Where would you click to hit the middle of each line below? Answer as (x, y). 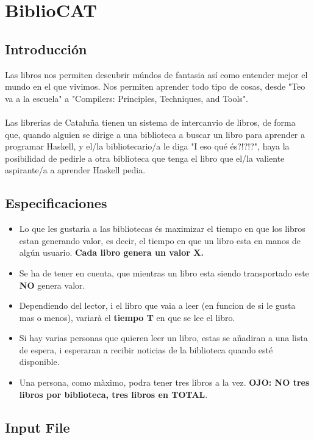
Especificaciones (56, 203)
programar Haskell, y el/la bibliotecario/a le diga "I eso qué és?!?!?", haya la (147, 146)
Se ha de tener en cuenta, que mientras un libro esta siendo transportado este (164, 272)
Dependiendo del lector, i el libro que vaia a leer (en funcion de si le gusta (157, 305)
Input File (37, 427)
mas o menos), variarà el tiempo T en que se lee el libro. (127, 317)
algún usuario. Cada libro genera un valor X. (111, 252)
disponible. (39, 362)
